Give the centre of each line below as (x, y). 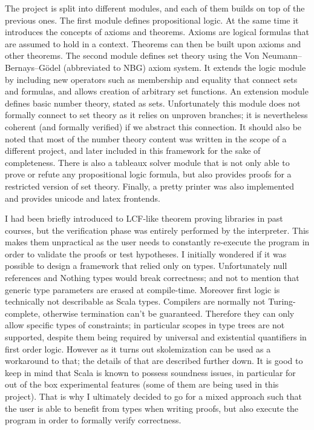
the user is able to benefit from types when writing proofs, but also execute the (152, 408)
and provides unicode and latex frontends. (83, 198)
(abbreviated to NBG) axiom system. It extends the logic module (185, 67)
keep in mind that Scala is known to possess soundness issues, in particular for (150, 372)
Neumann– (282, 55)
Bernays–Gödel (33, 67)
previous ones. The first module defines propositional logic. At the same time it (152, 20)
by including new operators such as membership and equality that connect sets (151, 79)
